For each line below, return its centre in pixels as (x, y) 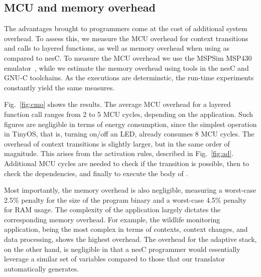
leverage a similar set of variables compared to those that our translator (115, 259)
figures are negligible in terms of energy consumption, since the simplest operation (130, 124)
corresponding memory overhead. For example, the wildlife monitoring (112, 219)
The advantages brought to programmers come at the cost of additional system (126, 28)
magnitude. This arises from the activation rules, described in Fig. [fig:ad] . (119, 153)
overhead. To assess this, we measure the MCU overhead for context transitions (126, 38)
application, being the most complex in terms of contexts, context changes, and (126, 229)
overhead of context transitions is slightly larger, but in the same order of (117, 143)
